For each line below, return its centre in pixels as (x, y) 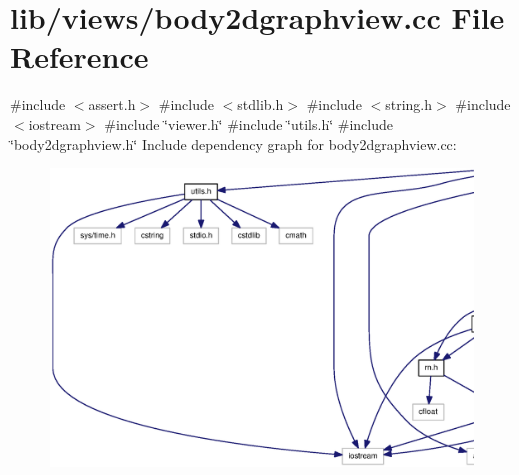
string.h (409, 104)
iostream (54, 123)
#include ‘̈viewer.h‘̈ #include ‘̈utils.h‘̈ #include (248, 123)
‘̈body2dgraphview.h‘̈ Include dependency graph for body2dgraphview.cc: (233, 143)
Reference (79, 56)
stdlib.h (260, 104)
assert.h (112, 104)
